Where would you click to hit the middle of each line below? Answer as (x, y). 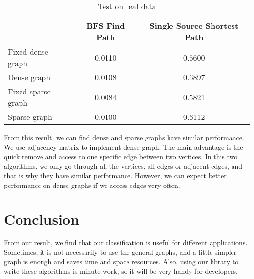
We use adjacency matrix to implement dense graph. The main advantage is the (124, 147)
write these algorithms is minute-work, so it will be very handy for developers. (121, 271)
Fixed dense (28, 52)
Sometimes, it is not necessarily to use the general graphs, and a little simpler (120, 252)
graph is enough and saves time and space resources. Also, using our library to (121, 261)
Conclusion (42, 219)
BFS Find (106, 26)
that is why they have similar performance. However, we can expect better (115, 175)
